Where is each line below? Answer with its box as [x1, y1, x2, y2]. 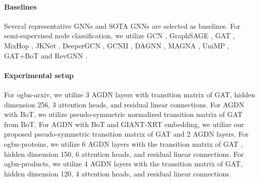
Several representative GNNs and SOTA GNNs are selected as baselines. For [4, 20, 241, 31]
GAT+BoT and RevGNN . [4, 50, 87, 60]
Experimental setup [4, 70, 74, 80]
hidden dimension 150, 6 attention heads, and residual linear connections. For [4, 148, 244, 159]
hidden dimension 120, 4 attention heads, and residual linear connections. [4, 168, 231, 178]
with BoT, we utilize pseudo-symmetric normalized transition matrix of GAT [4, 109, 243, 119]
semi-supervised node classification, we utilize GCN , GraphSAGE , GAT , [4, 30, 235, 41]
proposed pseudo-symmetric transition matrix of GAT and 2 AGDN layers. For [4, 129, 249, 139]
